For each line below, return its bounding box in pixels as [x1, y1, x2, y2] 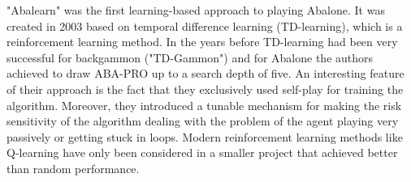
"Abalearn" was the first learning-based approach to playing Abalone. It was [6, 2, 385, 18]
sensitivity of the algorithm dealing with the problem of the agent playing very [6, 112, 399, 129]
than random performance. [6, 159, 140, 176]
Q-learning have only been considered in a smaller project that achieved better [6, 144, 398, 161]
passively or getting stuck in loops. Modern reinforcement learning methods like [6, 128, 403, 145]
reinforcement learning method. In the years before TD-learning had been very [6, 33, 398, 50]
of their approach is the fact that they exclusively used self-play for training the [6, 80, 404, 97]
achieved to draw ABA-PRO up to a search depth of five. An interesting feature [6, 65, 405, 82]
